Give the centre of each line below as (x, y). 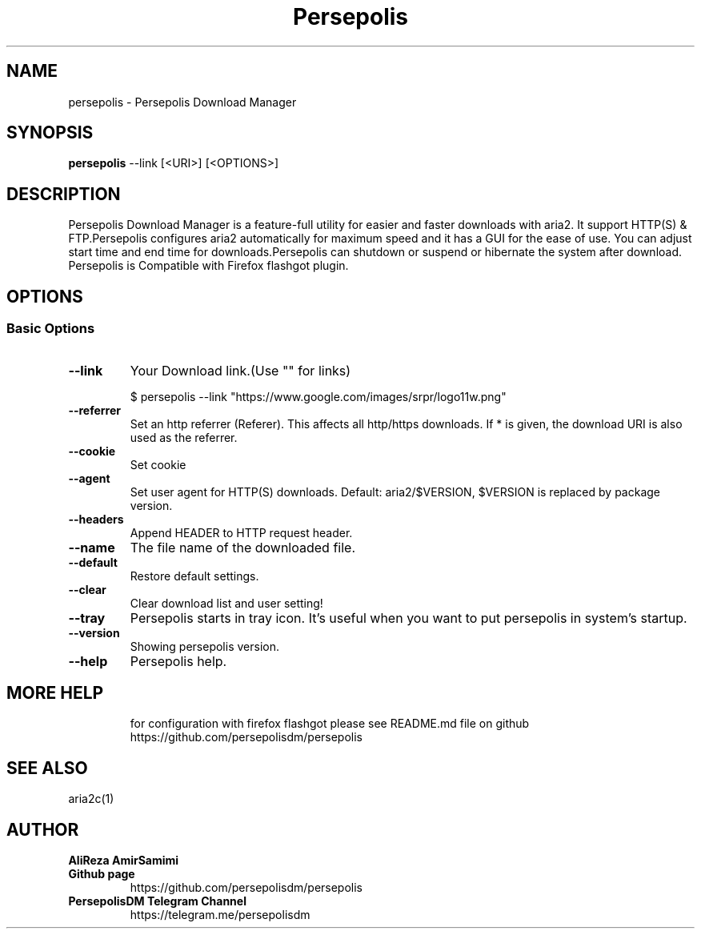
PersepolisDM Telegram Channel (157, 901)
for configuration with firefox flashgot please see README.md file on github (330, 724)
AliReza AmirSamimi (124, 861)
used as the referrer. (184, 437)
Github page (102, 874)
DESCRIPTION (64, 194)
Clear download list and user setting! (226, 603)
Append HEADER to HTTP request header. (241, 532)
